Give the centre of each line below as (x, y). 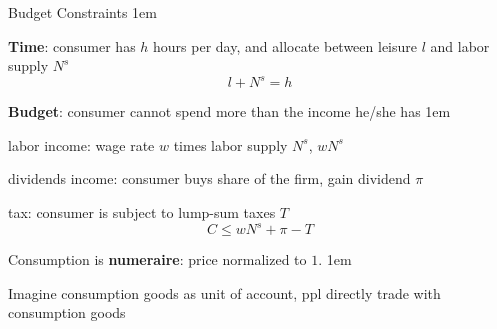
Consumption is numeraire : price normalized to (157, 259)
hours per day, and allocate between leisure (285, 45)
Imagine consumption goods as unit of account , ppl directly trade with (224, 292)
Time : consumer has (72, 45)
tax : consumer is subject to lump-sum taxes (142, 212)
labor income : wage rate (81, 144)
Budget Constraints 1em (82, 12)
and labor (460, 45)
